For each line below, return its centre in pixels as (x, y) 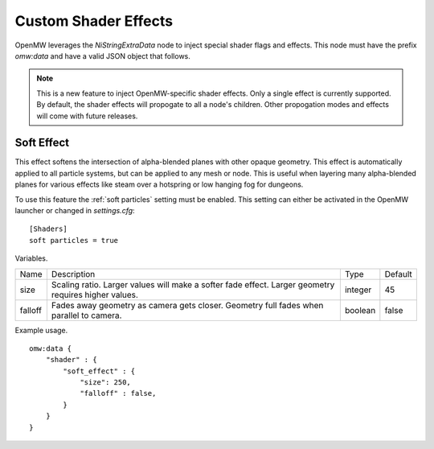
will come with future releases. (87, 116)
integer (358, 290)
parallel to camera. (86, 315)
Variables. (31, 258)
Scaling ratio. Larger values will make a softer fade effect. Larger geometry (193, 284)
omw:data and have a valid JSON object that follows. (102, 56)
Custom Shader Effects (94, 21)
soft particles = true (74, 240)
